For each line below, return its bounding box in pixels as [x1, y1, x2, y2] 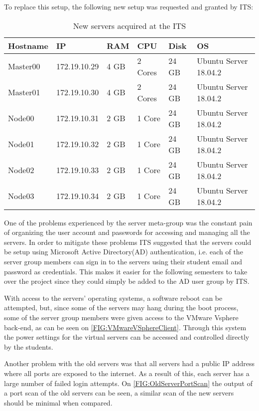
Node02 [8, 164, 34, 176]
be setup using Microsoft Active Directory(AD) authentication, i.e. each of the [4, 246, 243, 257]
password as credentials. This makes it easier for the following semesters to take [4, 266, 248, 276]
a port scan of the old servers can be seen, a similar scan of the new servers [4, 388, 234, 398]
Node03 [8, 190, 34, 202]
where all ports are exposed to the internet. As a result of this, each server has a [4, 368, 250, 378]
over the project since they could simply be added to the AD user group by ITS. [4, 276, 250, 286]
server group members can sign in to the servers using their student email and [4, 256, 242, 266]
